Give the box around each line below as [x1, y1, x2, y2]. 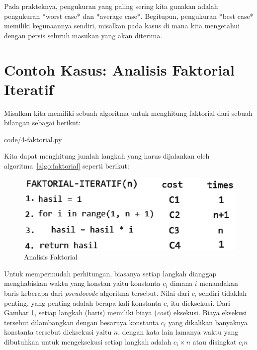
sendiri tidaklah [199, 287, 247, 298]
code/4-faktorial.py [4, 134, 62, 144]
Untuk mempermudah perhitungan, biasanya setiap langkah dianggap [4, 268, 217, 278]
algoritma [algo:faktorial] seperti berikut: [4, 161, 129, 171]
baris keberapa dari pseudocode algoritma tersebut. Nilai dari [4, 287, 190, 298]
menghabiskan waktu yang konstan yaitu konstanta [4, 278, 161, 288]
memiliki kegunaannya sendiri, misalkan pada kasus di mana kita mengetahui [4, 20, 240, 31]
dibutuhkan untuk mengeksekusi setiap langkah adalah [4, 336, 171, 347]
